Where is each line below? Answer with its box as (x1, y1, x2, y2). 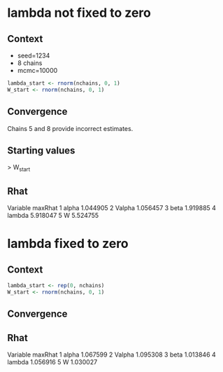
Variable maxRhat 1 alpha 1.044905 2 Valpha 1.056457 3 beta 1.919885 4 (7, 203, 217, 212)
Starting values (7, 144, 75, 156)
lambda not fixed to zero (7, 5, 152, 21)
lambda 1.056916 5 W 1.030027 (7, 357, 98, 366)
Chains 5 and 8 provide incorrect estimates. (7, 124, 134, 132)
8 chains (17, 59, 43, 67)
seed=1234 (17, 51, 50, 60)
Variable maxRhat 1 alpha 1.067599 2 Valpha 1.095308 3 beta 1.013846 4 (7, 350, 217, 359)
